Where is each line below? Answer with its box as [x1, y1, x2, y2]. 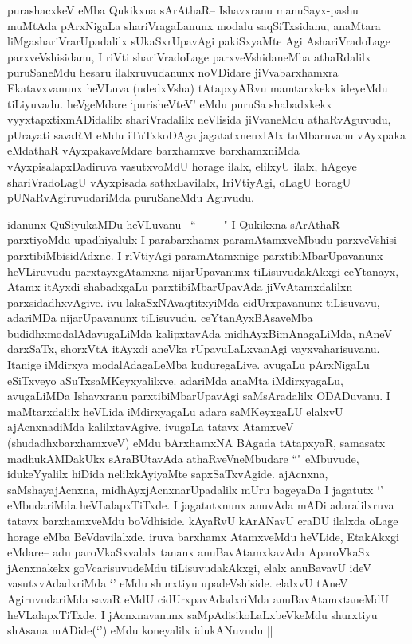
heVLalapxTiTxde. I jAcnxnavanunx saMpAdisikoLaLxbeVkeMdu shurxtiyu [7, 606, 378, 622]
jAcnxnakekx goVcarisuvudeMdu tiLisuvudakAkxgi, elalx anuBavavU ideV [7, 559, 371, 575]
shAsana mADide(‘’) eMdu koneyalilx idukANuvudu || [7, 622, 273, 638]
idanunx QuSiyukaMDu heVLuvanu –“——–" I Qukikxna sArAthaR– [7, 215, 346, 232]
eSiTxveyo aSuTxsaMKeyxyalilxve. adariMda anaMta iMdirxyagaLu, [7, 371, 343, 388]
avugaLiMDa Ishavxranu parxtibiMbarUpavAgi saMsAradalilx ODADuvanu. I [7, 387, 390, 404]
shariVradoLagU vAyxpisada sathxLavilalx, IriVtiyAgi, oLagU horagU [7, 173, 351, 190]
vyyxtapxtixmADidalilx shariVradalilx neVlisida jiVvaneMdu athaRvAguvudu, [7, 111, 391, 128]
